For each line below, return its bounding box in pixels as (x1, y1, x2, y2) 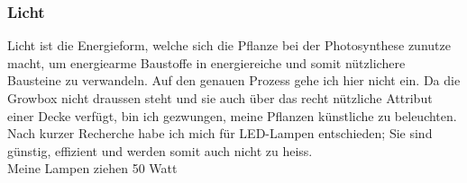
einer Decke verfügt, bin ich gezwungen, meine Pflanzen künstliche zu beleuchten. (7, 106, 457, 125)
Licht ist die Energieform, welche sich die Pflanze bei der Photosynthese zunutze (7, 36, 451, 55)
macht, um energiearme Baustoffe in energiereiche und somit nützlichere (7, 53, 406, 72)
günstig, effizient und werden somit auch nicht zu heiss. (7, 141, 313, 160)
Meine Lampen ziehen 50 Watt (7, 159, 178, 178)
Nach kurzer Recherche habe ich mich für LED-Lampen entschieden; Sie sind (7, 124, 433, 143)
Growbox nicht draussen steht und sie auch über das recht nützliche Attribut (7, 89, 433, 107)
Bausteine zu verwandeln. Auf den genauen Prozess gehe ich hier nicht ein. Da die (7, 71, 461, 90)
